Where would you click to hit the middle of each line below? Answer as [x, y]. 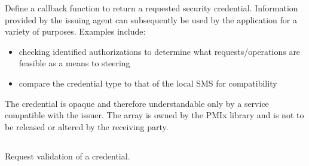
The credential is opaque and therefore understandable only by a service [137, 103]
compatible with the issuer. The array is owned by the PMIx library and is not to [154, 115]
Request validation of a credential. [68, 156]
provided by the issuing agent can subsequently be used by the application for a [151, 19]
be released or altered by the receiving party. [87, 126]
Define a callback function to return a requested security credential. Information [152, 8]
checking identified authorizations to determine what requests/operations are [160, 51]
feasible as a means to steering [74, 63]
